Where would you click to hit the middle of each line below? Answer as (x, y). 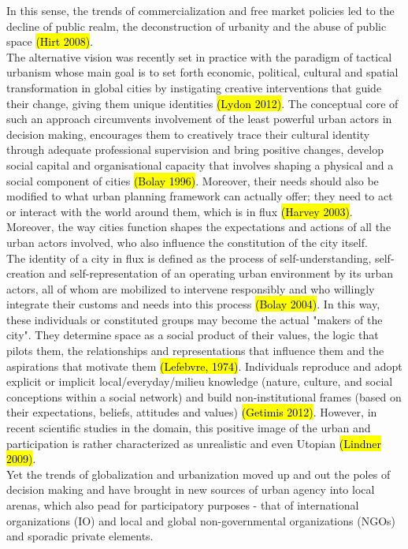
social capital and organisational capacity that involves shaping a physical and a (200, 164)
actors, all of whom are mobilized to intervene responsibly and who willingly (191, 288)
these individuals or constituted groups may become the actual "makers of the (195, 319)
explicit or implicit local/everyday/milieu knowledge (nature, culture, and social (200, 381)
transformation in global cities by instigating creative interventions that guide (194, 87)
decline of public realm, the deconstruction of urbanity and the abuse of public (197, 26)
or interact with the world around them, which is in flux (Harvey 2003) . (180, 211)
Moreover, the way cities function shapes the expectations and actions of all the (199, 227)
